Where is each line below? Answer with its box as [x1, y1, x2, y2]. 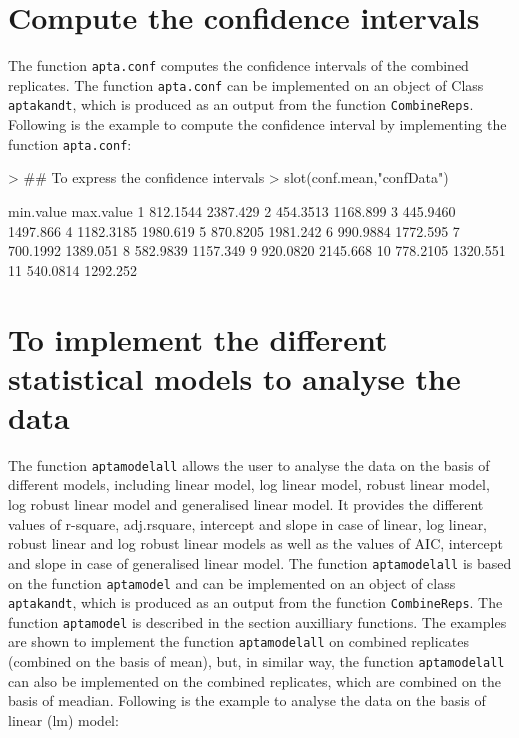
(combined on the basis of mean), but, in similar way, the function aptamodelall [8, 651, 505, 672]
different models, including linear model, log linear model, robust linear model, [8, 474, 490, 495]
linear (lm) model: [8, 709, 119, 730]
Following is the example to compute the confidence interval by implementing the [8, 114, 507, 135]
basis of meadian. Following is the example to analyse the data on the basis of [8, 690, 486, 711]
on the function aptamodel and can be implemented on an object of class [8, 572, 456, 593]
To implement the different [8, 318, 388, 359]
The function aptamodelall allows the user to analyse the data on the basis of [8, 454, 490, 475]
